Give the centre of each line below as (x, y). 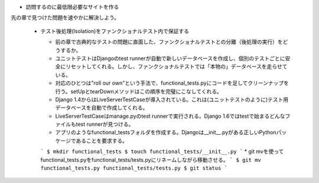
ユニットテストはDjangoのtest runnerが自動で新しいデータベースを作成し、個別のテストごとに (170, 58)
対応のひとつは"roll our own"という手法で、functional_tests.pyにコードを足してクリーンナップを (172, 83)
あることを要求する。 (102, 141)
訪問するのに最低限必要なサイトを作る (72, 7)
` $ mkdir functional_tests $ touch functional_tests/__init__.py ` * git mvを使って (162, 152)
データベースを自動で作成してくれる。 (102, 108)
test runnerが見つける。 (105, 124)
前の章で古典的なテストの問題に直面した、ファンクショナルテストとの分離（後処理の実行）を (169, 42)
